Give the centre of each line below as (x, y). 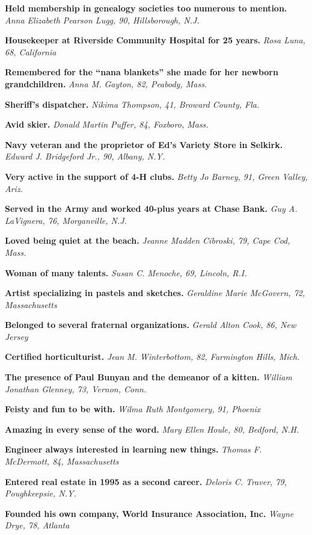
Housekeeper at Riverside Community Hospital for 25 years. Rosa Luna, (155, 40)
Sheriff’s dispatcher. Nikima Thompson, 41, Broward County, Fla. (132, 104)
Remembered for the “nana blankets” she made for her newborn (142, 72)
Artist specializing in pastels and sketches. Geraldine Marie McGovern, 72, (155, 293)
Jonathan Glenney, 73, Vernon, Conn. (76, 388)
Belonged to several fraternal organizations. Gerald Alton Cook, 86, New (151, 325)
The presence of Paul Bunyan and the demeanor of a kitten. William (148, 377)
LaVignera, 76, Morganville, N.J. (66, 220)
